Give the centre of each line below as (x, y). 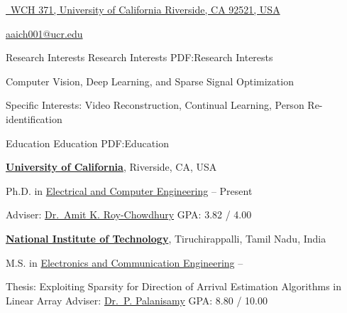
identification (34, 118)
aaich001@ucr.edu (44, 33)
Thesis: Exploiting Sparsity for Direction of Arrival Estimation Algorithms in (173, 286)
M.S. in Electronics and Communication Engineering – (125, 262)
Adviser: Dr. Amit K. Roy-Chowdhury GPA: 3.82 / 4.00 (129, 214)
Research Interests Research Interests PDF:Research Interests (139, 57)
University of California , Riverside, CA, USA (111, 167)
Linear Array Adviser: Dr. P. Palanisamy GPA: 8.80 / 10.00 (137, 300)
